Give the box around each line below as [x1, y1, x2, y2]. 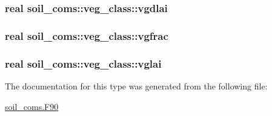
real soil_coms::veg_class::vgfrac [5, 28, 168, 43]
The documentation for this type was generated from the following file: [5, 79, 268, 92]
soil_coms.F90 [5, 100, 59, 112]
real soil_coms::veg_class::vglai [5, 56, 162, 71]
